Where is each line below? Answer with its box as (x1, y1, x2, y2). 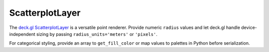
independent (9, 31, 35, 37)
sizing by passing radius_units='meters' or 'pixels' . (36, 31, 158, 37)
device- (241, 25, 258, 30)
